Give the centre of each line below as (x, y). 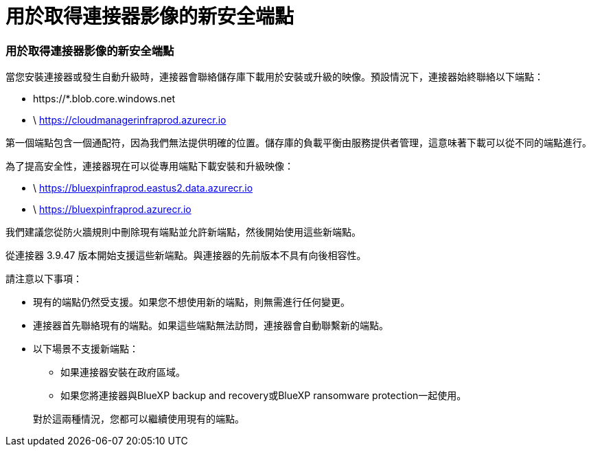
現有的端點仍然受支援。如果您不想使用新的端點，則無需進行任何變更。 (192, 302)
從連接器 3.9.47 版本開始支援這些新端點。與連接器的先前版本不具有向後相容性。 (186, 256)
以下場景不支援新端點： (86, 349)
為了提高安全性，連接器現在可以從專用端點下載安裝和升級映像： (150, 166)
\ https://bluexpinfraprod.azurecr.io (112, 210)
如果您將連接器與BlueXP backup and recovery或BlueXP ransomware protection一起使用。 (264, 396)
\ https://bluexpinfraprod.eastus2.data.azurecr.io (143, 188)
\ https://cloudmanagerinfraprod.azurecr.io (130, 120)
